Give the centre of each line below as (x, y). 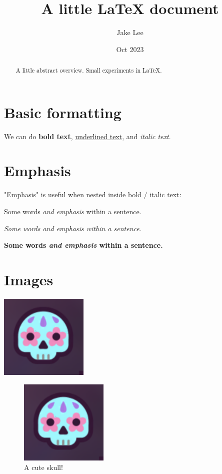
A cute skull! (43, 467)
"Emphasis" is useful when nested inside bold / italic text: (93, 194)
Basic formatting (63, 112)
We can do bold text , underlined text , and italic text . (87, 136)
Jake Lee (130, 32)
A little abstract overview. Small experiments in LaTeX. (89, 70)
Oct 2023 (130, 49)
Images (29, 279)
